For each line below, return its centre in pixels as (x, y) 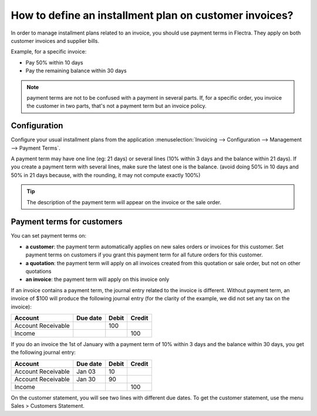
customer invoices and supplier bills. (55, 40)
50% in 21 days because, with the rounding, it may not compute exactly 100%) (106, 175)
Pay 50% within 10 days (54, 62)
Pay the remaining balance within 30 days (76, 71)
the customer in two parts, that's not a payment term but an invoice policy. (117, 106)
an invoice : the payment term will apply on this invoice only (97, 279)
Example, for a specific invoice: (49, 52)
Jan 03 (86, 371)
